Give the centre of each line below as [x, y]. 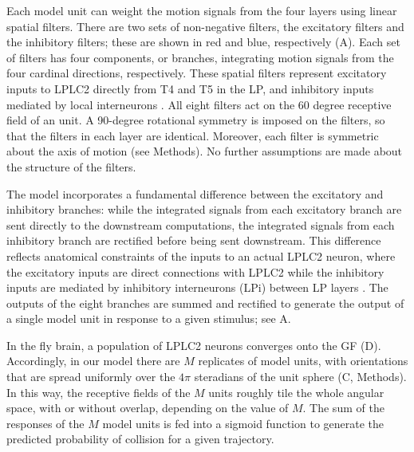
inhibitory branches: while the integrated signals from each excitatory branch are [204, 209]
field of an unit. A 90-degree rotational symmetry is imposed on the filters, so [196, 120]
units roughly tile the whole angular [296, 392]
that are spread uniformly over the [91, 377]
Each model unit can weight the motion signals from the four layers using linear [202, 10]
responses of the [45, 423]
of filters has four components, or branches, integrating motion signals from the [200, 57]
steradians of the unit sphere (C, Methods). [300, 377]
